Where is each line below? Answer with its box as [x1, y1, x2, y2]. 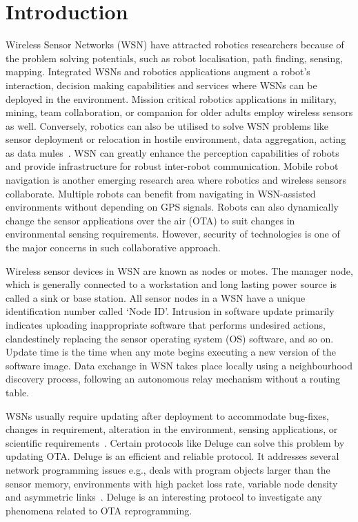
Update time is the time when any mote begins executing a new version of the [6, 345, 336, 359]
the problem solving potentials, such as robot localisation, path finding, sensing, [6, 50, 344, 65]
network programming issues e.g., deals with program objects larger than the [6, 462, 330, 476]
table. [6, 385, 30, 399]
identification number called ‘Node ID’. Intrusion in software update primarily [6, 304, 335, 318]
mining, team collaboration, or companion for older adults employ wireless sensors [6, 105, 353, 119]
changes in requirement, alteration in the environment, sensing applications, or [6, 422, 338, 436]
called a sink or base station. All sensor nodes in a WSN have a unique [6, 290, 306, 304]
